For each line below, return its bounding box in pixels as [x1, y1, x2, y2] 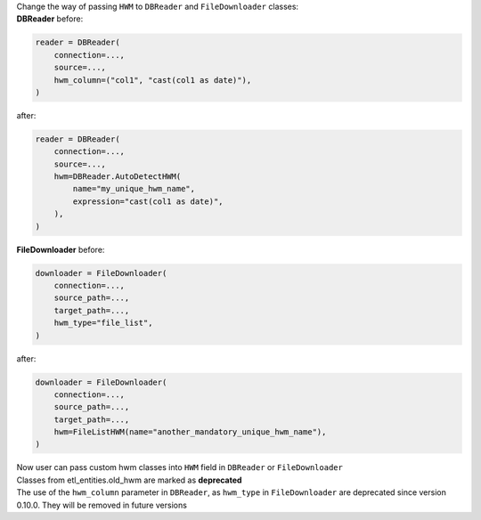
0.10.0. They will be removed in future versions [16, 500, 187, 510]
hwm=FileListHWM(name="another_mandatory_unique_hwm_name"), [53, 427, 327, 437]
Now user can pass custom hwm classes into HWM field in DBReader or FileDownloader [16, 462, 343, 473]
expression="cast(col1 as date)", [72, 196, 224, 207]
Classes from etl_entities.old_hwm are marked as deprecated [16, 475, 242, 485]
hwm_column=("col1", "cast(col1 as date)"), [53, 75, 252, 85]
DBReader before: [16, 13, 84, 24]
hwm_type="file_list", [53, 318, 153, 329]
